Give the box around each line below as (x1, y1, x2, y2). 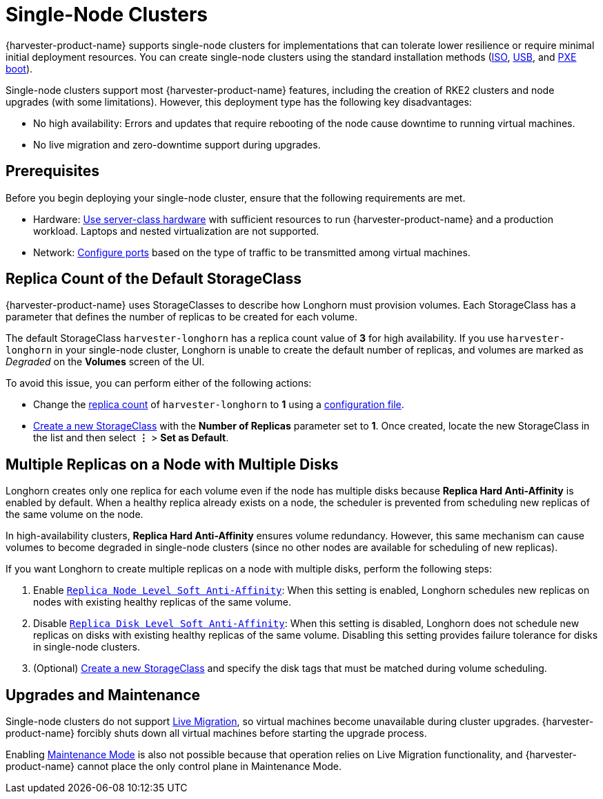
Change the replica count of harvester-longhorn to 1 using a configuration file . (33, 398, 404, 411)
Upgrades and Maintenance (6, 686, 201, 704)
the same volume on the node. (6, 508, 144, 521)
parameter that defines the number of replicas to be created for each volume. (6, 311, 357, 323)
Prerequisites (6, 162, 99, 180)
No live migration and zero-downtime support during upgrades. (33, 138, 321, 151)
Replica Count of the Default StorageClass (6, 270, 301, 288)
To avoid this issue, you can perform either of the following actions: (6, 377, 312, 389)
